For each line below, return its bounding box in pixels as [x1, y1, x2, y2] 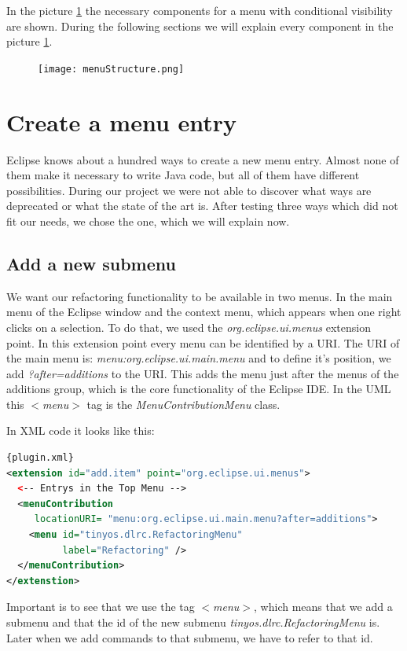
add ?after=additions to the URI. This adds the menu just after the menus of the [6, 365, 399, 381]
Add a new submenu [6, 251, 176, 275]
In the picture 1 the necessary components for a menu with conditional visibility [6, 2, 393, 18]
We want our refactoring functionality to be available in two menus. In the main [6, 288, 393, 304]
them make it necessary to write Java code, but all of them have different [6, 167, 360, 183]
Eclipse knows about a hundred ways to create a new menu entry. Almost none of [6, 151, 399, 167]
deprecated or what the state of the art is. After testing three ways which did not [6, 197, 398, 214]
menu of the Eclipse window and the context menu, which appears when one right [6, 303, 401, 320]
